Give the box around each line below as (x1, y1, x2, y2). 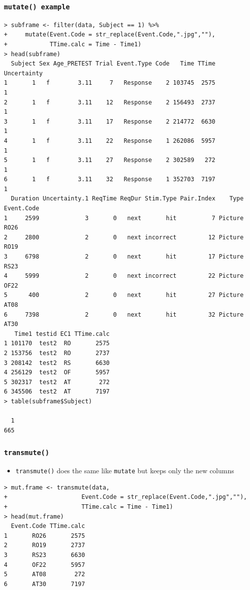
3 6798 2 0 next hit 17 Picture (4, 253, 244, 261)
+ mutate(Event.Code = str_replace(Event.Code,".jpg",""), (4, 31, 216, 38)
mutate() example (4, 2, 70, 11)
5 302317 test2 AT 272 (4, 378, 110, 386)
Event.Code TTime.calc (11, 523, 85, 530)
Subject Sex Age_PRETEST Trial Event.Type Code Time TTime (11, 60, 216, 67)
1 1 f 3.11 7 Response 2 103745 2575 (4, 79, 216, 87)
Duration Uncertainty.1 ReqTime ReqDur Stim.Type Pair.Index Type (11, 195, 244, 202)
